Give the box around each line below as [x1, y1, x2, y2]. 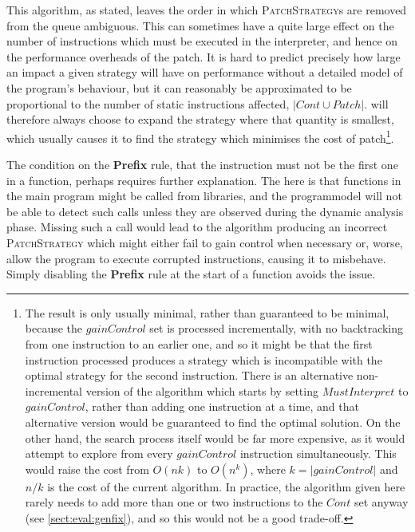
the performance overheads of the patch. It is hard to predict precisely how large [6, 48, 401, 65]
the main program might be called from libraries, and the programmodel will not [6, 187, 402, 204]
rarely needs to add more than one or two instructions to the [25, 494, 323, 510]
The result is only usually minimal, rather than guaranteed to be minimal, [25, 304, 389, 321]
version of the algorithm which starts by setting [85, 382, 318, 399]
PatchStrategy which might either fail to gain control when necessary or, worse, [6, 234, 403, 250]
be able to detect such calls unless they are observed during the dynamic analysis [6, 203, 404, 219]
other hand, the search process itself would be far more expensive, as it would [25, 429, 405, 446]
